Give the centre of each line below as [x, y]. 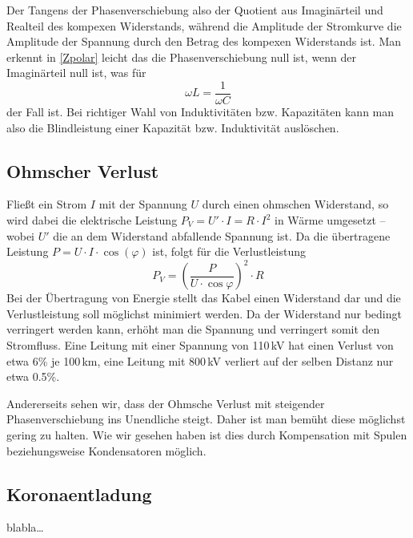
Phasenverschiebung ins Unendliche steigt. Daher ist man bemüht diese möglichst [206, 419]
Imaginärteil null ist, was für [76, 73]
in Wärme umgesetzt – [330, 220]
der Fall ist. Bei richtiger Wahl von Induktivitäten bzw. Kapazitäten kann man [200, 112]
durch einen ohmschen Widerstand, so [295, 204]
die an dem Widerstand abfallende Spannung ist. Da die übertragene [222, 235]
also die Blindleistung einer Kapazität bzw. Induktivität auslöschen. [173, 127]
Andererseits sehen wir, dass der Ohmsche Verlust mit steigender [166, 403]
